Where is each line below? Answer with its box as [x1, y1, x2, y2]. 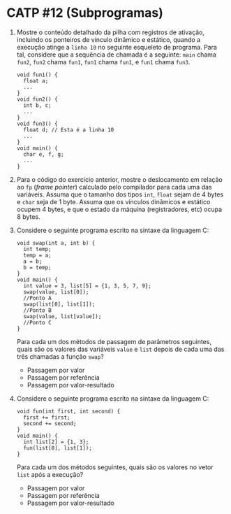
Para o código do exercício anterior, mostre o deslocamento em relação [16, 175, 223, 183]
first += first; [23, 414, 70, 421]
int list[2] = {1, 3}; [23, 438, 89, 445]
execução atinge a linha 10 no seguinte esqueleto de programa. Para [16, 43, 218, 51]
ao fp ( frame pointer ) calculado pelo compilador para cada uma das [16, 183, 212, 191]
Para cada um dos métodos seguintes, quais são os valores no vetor [16, 463, 214, 471]
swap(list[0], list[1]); [23, 301, 96, 308]
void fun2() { [16, 96, 58, 103]
